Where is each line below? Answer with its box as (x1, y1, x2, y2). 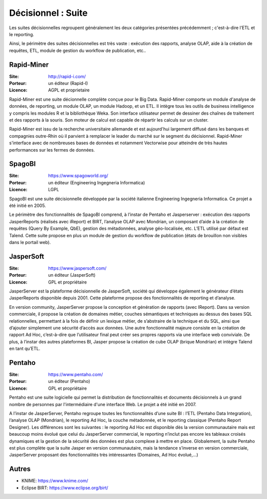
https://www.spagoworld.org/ (48, 173, 108, 179)
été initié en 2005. (9, 203, 46, 208)
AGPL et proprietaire (48, 87, 90, 93)
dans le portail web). (9, 239, 51, 245)
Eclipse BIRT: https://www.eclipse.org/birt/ (21, 485, 108, 491)
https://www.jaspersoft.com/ (48, 265, 107, 271)
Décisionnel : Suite (9, 7, 88, 18)
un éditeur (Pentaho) (48, 378, 90, 384)
